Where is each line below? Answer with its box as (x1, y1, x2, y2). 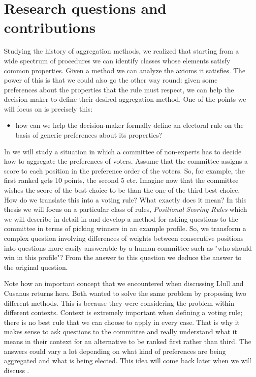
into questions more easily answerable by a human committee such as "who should (4, 242, 252, 253)
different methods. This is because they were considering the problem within (4, 297, 234, 308)
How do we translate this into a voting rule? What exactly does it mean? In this (4, 194, 247, 204)
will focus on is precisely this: (4, 103, 93, 114)
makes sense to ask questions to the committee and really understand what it (4, 326, 237, 337)
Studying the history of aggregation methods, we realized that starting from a (4, 46, 239, 56)
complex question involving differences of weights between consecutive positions (4, 233, 244, 243)
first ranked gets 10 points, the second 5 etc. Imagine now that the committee (4, 175, 239, 185)
